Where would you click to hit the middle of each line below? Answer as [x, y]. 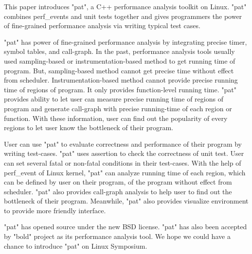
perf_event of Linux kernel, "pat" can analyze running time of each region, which [125, 172]
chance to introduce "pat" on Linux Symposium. [76, 246]
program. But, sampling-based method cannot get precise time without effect [119, 70]
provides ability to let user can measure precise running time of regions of [114, 99]
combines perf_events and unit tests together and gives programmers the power [123, 16]
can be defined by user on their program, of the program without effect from [118, 182]
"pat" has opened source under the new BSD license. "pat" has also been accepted [126, 227]
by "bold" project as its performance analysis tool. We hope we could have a [117, 236]
